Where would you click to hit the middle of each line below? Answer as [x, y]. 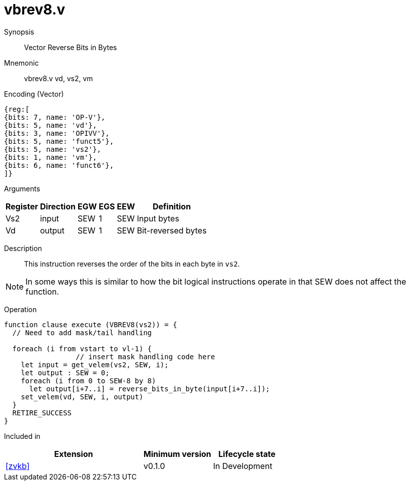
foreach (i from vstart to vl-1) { [82, 348]
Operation [21, 309]
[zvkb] [18, 466]
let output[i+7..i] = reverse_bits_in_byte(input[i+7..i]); [150, 389]
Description [23, 248]
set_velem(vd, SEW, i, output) [82, 397]
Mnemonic [22, 63]
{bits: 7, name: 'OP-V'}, [55, 117]
